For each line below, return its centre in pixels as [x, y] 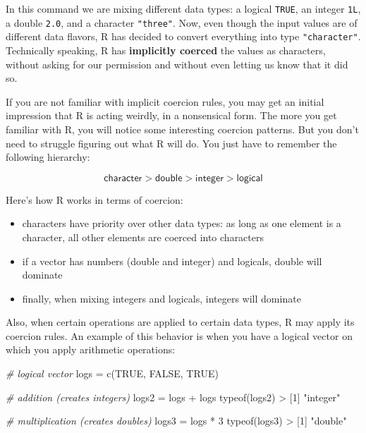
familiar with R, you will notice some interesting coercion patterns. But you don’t [182, 129]
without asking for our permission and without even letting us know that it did [177, 64]
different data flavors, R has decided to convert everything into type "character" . [183, 36]
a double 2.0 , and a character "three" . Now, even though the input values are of [182, 22]
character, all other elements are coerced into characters [143, 237]
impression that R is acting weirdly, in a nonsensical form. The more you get [171, 115]
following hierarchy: [48, 157]
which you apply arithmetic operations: [91, 349]
